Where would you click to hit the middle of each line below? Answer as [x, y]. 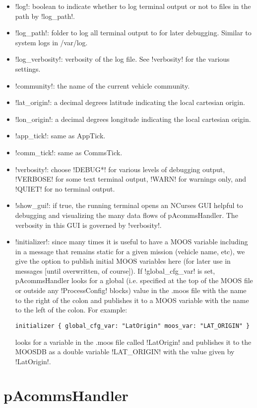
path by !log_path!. [45, 16]
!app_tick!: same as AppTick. [60, 136]
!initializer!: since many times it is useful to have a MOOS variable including [131, 242]
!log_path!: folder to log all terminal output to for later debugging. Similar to [133, 33]
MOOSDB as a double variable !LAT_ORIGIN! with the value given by [125, 352]
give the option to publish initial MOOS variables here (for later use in [123, 261]
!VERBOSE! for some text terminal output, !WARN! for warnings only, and [131, 179]
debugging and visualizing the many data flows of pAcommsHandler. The [127, 215]
